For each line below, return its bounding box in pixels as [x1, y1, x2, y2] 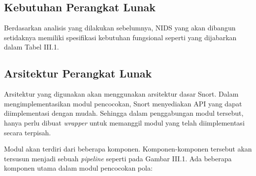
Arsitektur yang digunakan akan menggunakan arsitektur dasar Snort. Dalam [4, 89, 239, 99]
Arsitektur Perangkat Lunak [4, 66, 152, 81]
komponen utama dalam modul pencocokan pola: [4, 163, 153, 173]
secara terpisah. [4, 127, 51, 137]
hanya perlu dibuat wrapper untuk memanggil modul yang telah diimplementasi [4, 117, 245, 127]
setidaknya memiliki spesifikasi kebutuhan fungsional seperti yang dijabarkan [4, 32, 237, 42]
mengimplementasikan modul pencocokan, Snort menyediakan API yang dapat [4, 98, 242, 108]
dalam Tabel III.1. [4, 42, 59, 52]
